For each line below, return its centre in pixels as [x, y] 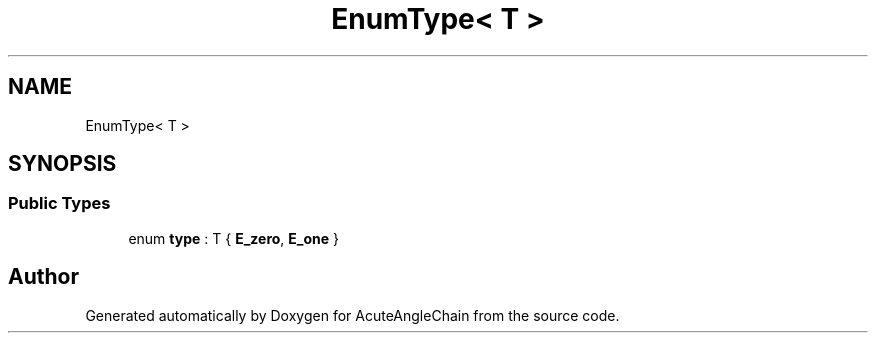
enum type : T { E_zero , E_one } [234, 238]
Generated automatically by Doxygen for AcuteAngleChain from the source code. [352, 315]
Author [43, 277]
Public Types [59, 203]
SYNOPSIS [62, 164]
